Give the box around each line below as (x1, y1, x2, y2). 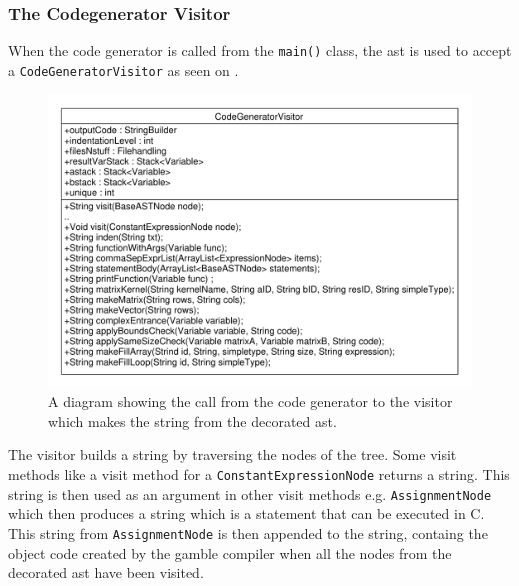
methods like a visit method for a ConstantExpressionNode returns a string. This (8, 464, 510, 485)
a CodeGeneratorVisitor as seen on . (8, 59, 239, 80)
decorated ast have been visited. (8, 562, 204, 583)
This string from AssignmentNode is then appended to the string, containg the (8, 522, 488, 543)
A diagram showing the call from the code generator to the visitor (48, 391, 453, 412)
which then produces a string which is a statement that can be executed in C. (8, 503, 485, 524)
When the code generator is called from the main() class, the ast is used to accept (8, 40, 512, 61)
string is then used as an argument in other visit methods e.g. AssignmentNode (8, 483, 492, 504)
